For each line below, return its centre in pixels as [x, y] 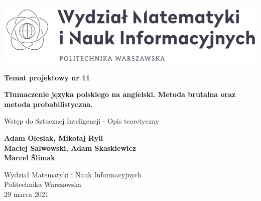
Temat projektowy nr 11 [47, 77]
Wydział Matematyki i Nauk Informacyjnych [73, 174]
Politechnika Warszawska [43, 184]
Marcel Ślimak [30, 158]
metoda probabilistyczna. [48, 104]
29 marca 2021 [26, 194]
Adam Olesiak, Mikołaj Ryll [54, 137]
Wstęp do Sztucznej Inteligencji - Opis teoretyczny [82, 121]
